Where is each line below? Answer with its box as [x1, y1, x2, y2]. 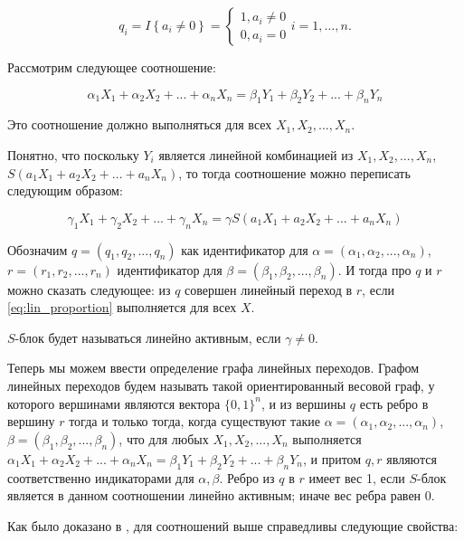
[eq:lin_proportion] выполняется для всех [7, 298, 237, 317]
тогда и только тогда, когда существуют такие [69, 412, 321, 431]
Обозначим [7, 240, 68, 259]
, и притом [302, 449, 362, 468]
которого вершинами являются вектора [7, 394, 221, 413]
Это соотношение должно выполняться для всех [7, 115, 272, 134]
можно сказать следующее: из [7, 280, 171, 299]
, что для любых [118, 429, 209, 448]
